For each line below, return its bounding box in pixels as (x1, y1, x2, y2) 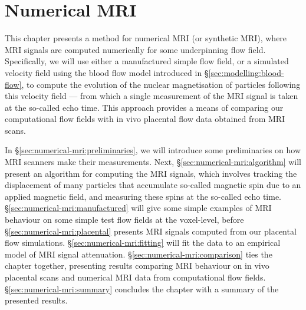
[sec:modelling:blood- (208, 66, 284, 78)
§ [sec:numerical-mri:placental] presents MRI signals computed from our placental (5, 225, 297, 237)
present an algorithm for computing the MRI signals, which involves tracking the (5, 167, 297, 179)
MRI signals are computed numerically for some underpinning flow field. (5, 43, 266, 55)
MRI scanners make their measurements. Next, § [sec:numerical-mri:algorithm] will (5, 156, 302, 168)
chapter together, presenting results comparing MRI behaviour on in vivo (5, 259, 269, 272)
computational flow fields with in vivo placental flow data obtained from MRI (5, 113, 285, 125)
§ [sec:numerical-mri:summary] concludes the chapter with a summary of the (5, 282, 279, 295)
